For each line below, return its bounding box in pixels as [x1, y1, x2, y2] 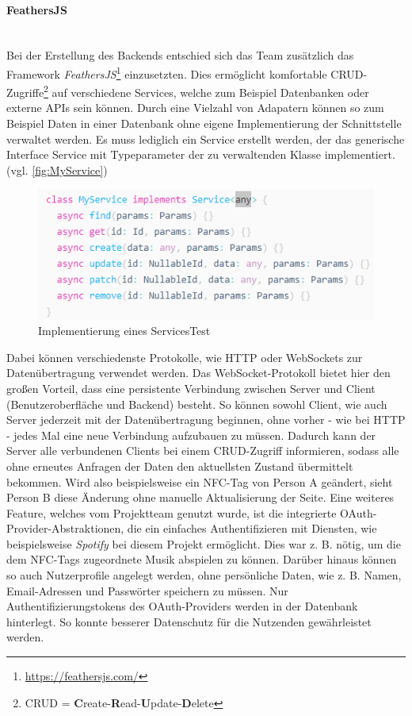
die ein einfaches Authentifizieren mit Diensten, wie [127, 520, 377, 537]
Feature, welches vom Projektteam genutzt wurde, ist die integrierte [6, 504, 337, 521]
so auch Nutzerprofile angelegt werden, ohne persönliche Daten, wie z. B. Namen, [6, 567, 402, 583]
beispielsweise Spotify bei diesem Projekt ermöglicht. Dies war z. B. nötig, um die [6, 535, 401, 552]
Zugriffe [6, 83, 44, 100]
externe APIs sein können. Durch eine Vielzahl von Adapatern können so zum [6, 99, 384, 116]
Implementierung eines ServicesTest [38, 322, 211, 339]
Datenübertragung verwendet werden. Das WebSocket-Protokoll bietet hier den [6, 364, 391, 381]
